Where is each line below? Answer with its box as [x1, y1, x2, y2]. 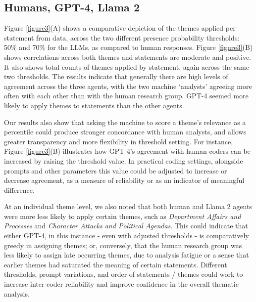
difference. [4, 184, 35, 195]
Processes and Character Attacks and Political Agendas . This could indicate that [4, 220, 248, 231]
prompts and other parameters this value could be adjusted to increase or [4, 165, 227, 175]
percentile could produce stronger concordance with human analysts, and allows [4, 127, 246, 137]
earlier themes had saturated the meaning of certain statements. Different [4, 259, 227, 269]
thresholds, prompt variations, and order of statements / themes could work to [4, 269, 243, 279]
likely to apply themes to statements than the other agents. [4, 100, 184, 110]
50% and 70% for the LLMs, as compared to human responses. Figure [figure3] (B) [4, 42, 253, 52]
